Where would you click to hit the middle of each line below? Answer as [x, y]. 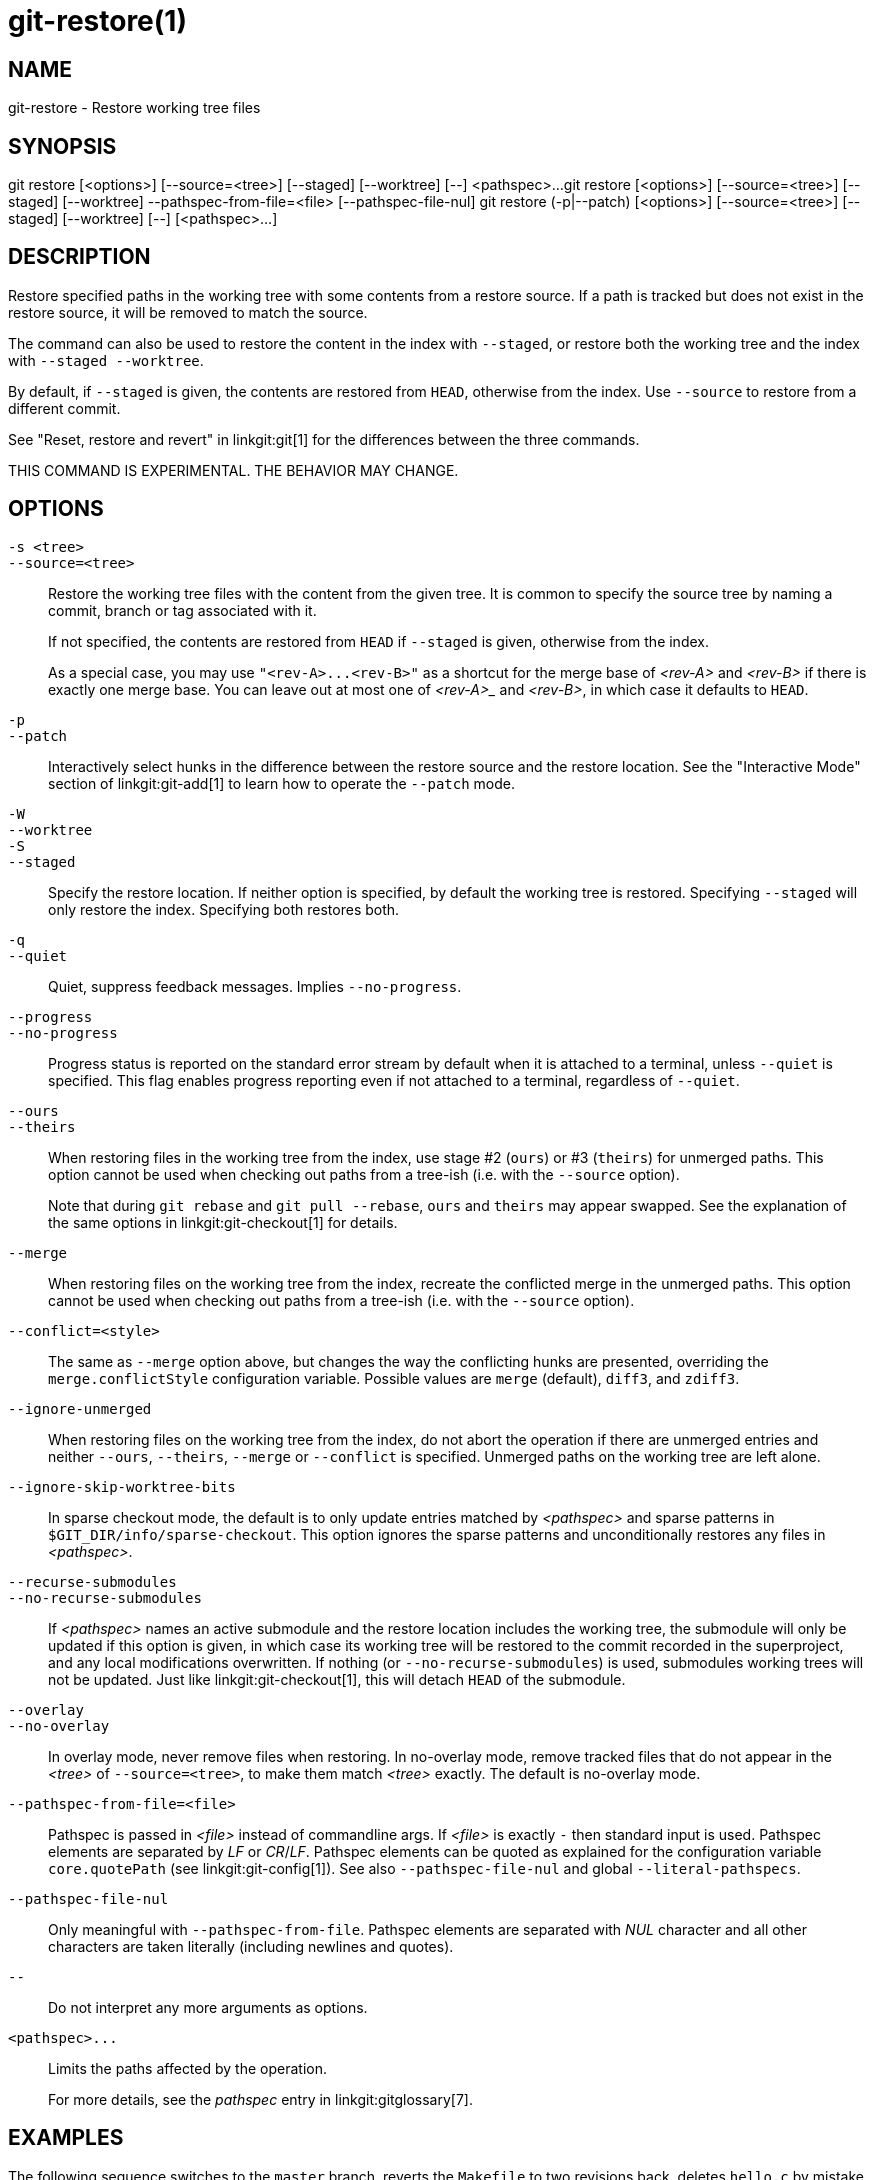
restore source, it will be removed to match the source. [188, 312]
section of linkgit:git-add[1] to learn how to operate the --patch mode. [281, 783]
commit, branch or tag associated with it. [182, 610]
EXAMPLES [66, 2138]
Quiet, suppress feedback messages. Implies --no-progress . [255, 986]
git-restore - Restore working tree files [134, 108]
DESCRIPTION [79, 257]
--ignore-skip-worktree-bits [122, 1486]
